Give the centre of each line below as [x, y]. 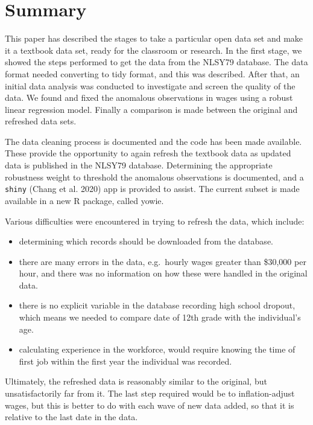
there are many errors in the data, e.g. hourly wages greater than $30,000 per [163, 261]
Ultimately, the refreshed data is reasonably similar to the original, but [136, 381]
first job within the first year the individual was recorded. [125, 361]
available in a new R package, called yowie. [84, 200]
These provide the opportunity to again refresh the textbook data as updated [148, 153]
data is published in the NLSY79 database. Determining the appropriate [139, 165]
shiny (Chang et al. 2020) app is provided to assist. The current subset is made [152, 189]
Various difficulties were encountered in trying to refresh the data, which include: [155, 221]
